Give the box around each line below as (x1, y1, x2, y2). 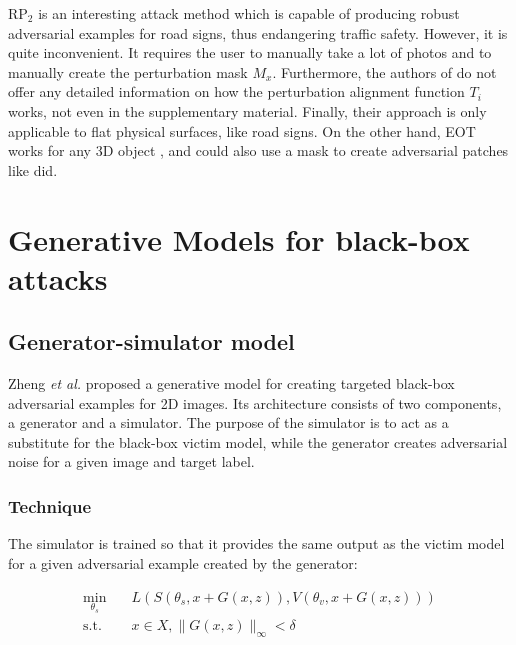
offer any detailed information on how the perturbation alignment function (8, 81, 465, 102)
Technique (8, 494, 92, 518)
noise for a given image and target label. (8, 451, 255, 472)
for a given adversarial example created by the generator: (8, 552, 358, 573)
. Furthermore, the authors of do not (272, 61, 497, 82)
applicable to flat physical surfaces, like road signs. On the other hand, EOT (8, 120, 476, 141)
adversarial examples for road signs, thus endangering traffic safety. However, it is (8, 22, 508, 43)
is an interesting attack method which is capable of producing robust (38, 3, 460, 23)
